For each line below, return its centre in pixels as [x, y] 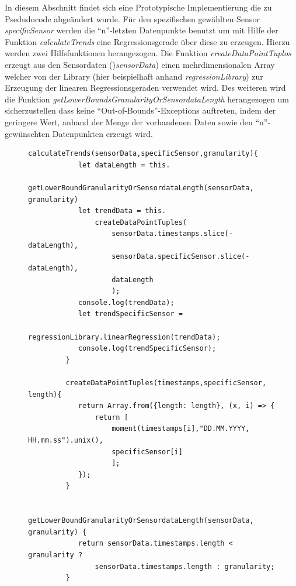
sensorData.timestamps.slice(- [172, 234]
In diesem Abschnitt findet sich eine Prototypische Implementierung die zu [138, 7]
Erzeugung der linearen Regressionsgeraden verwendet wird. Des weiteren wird [145, 88]
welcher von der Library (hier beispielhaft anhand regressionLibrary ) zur [134, 76]
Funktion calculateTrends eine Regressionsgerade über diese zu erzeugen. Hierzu [147, 41]
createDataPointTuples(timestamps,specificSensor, [166, 383]
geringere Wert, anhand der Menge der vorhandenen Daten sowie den [129, 121]
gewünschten [27, 133]
